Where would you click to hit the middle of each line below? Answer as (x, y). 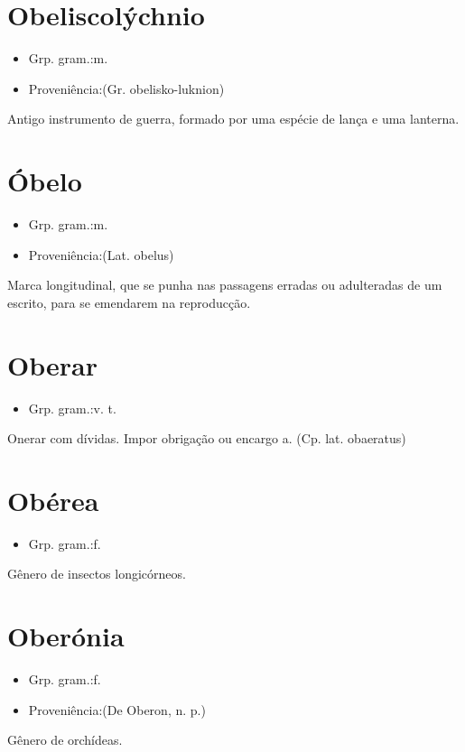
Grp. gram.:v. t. (72, 408)
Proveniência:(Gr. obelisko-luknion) (126, 88)
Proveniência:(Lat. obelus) (101, 254)
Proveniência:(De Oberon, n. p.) (117, 709)
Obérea (53, 500)
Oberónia (66, 636)
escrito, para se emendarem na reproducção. (129, 302)
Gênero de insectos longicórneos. (97, 574)
